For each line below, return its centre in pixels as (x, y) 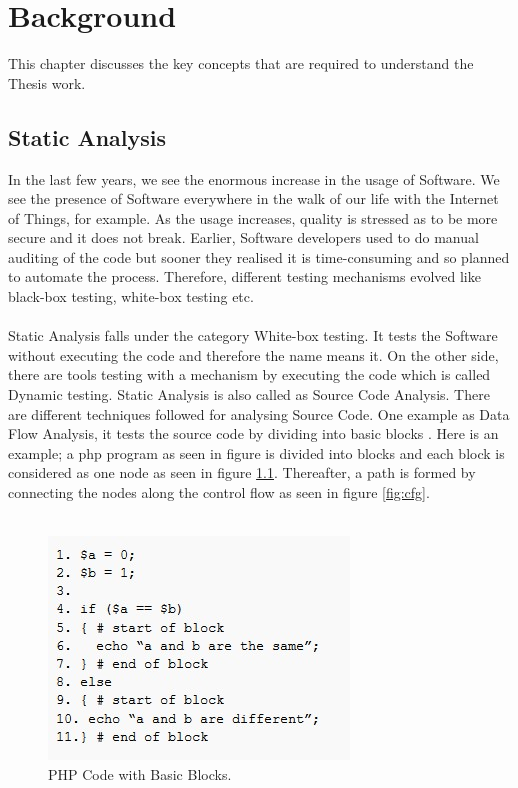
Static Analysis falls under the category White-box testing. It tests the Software (253, 335)
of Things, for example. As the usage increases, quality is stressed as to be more (253, 217)
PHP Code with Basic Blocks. (140, 773)
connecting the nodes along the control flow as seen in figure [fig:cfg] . (219, 492)
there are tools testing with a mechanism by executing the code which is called (249, 374)
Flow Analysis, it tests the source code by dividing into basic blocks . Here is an (253, 433)
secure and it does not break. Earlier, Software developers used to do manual (243, 237)
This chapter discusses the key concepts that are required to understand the (241, 63)
